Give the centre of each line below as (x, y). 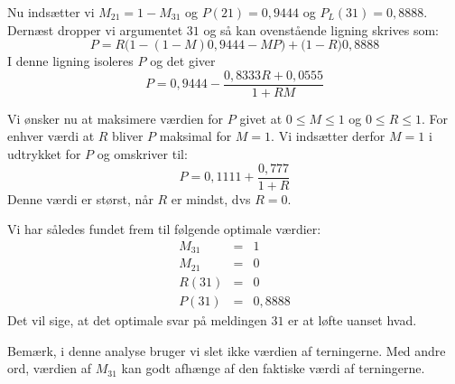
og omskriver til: (142, 154)
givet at (261, 118)
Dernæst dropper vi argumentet (95, 29)
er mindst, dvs (211, 198)
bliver (128, 136)
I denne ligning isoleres (70, 61)
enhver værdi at (51, 136)
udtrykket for (44, 154)
